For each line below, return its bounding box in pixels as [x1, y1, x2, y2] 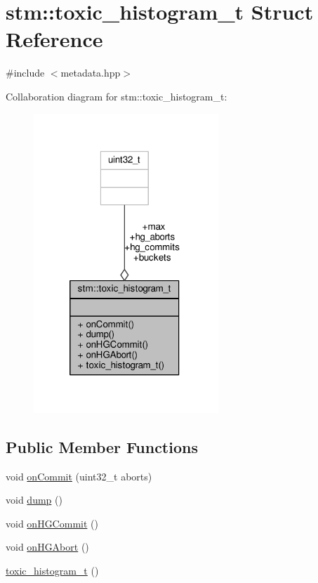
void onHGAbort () [6, 539, 89, 554]
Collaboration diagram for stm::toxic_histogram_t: [6, 89, 227, 103]
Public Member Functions [6, 435, 198, 457]
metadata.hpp [60, 65, 121, 80]
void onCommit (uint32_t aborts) [6, 469, 152, 483]
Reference [6, 25, 103, 53]
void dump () [6, 492, 62, 507]
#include [6, 65, 45, 80]
